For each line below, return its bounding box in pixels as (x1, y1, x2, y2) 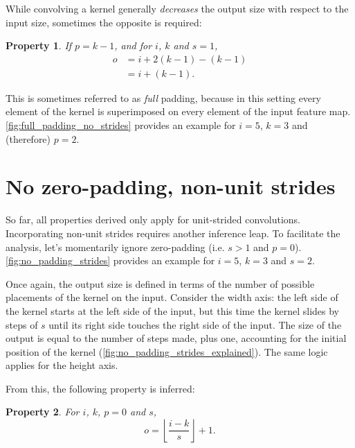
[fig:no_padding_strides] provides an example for (6, 253, 215, 268)
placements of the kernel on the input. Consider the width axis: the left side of (6, 290, 338, 304)
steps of (6, 317, 38, 331)
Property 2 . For (6, 404, 80, 419)
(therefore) (6, 131, 51, 146)
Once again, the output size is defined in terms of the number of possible (6, 276, 315, 291)
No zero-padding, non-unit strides (6, 172, 336, 200)
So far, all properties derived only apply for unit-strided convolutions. (6, 212, 300, 227)
